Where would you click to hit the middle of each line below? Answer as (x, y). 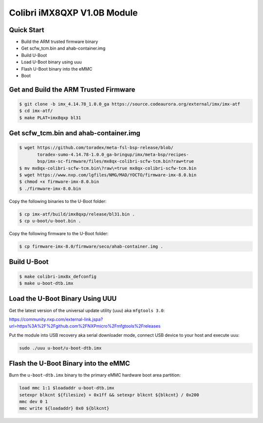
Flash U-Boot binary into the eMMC (57, 69)
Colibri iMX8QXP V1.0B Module (74, 13)
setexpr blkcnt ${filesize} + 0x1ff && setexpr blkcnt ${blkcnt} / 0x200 (109, 395)
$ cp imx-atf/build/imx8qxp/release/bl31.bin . (77, 214)
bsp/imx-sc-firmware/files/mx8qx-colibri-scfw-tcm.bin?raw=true (116, 161)
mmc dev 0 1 (34, 401)
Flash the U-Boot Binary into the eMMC (69, 363)
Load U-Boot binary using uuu (52, 62)
